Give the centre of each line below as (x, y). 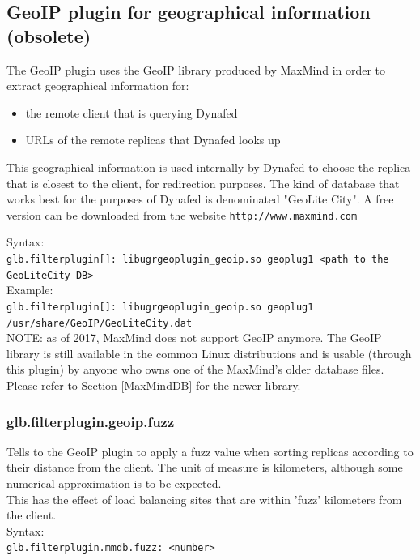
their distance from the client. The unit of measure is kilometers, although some (205, 467)
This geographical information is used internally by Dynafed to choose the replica (209, 167)
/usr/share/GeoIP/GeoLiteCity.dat (100, 323)
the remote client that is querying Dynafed (132, 112)
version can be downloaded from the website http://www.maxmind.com (182, 214)
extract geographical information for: (98, 85)
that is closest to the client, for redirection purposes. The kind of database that (203, 183)
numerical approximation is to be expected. (114, 483)
